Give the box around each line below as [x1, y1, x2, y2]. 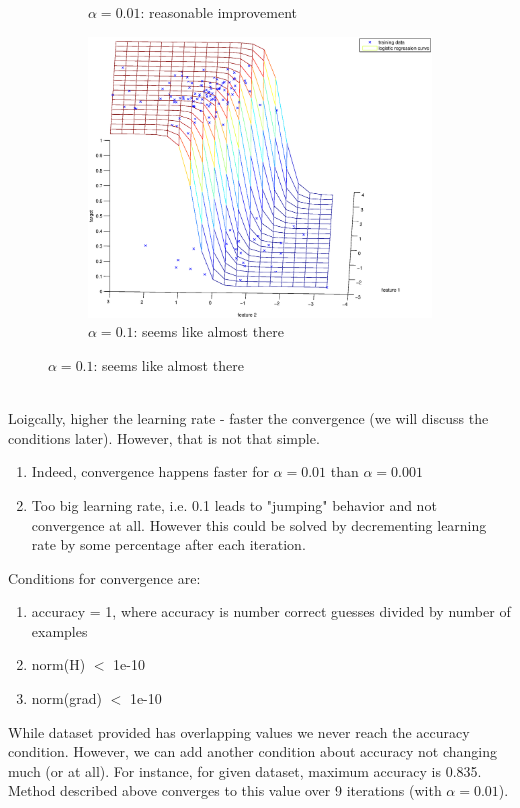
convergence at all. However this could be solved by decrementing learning [31, 514, 487, 535]
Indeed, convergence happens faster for [31, 461, 269, 482]
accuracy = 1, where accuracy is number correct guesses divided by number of [31, 601, 511, 622]
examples [31, 620, 88, 641]
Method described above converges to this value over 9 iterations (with [8, 780, 442, 801]
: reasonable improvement [140, 2, 298, 22]
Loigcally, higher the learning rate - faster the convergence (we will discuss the [8, 408, 489, 429]
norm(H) [31, 654, 86, 675]
